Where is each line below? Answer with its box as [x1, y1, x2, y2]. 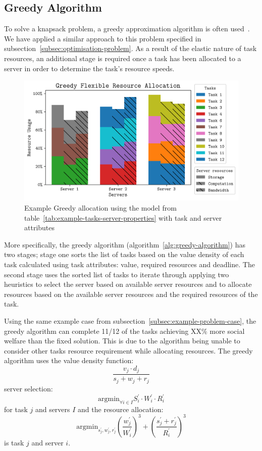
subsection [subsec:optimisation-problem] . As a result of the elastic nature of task [4, 43, 257, 54]
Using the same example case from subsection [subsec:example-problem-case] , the [4, 316, 256, 326]
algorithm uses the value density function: [4, 355, 134, 366]
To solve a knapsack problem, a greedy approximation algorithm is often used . [4, 23, 250, 34]
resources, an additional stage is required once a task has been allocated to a [4, 53, 241, 63]
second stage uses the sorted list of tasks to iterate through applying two [4, 269, 229, 279]
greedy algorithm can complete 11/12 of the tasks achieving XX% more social [4, 325, 245, 336]
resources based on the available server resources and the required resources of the [4, 288, 258, 299]
